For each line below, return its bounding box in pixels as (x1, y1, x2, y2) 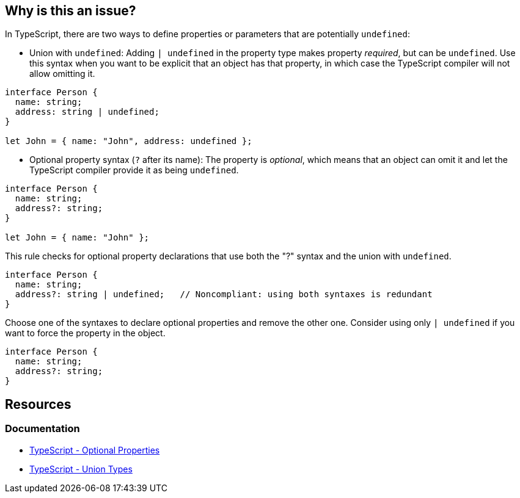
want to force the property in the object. (5, 328, 166, 339)
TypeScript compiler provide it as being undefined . (29, 165, 239, 176)
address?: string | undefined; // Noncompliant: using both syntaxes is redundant (15, 289, 433, 300)
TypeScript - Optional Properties (29, 444, 160, 455)
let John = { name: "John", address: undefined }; (5, 136, 252, 146)
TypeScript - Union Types (29, 463, 133, 474)
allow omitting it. (29, 68, 95, 79)
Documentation (5, 422, 80, 435)
